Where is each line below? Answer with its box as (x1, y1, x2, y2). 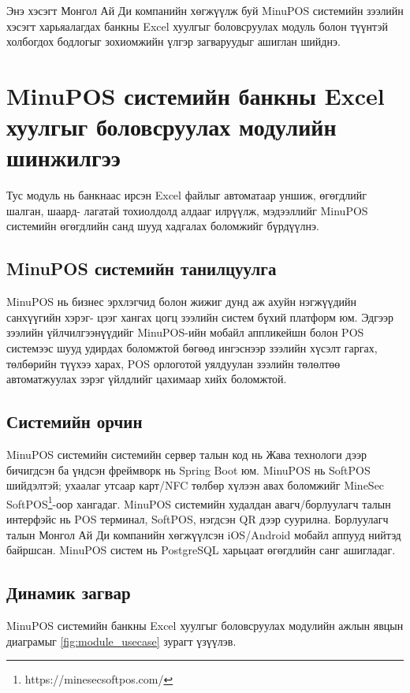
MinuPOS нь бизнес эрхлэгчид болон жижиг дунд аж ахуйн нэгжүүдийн (6, 293, 357, 310)
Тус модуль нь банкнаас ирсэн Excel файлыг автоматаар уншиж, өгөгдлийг (6, 187, 367, 203)
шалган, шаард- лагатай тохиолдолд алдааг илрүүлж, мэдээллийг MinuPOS (6, 202, 368, 218)
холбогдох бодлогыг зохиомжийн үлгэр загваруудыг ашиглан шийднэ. (6, 33, 341, 50)
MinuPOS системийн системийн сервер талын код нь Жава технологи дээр (6, 446, 367, 463)
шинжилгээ (6, 141, 121, 173)
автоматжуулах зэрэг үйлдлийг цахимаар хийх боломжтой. (6, 371, 287, 387)
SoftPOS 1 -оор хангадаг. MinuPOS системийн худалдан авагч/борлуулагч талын (6, 493, 391, 512)
